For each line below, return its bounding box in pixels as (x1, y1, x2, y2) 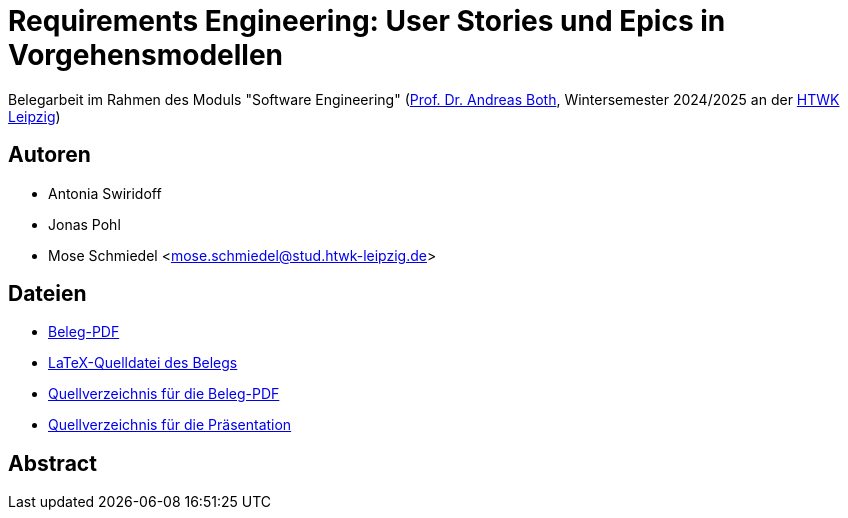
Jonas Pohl (48, 215, 121, 233)
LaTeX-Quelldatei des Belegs (48, 354, 238, 372)
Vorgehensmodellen (8, 38, 284, 72)
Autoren (8, 142, 91, 168)
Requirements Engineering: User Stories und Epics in (8, 4, 726, 38)
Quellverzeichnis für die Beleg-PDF (48, 385, 280, 403)
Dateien (8, 281, 87, 307)
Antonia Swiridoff (48, 184, 162, 202)
